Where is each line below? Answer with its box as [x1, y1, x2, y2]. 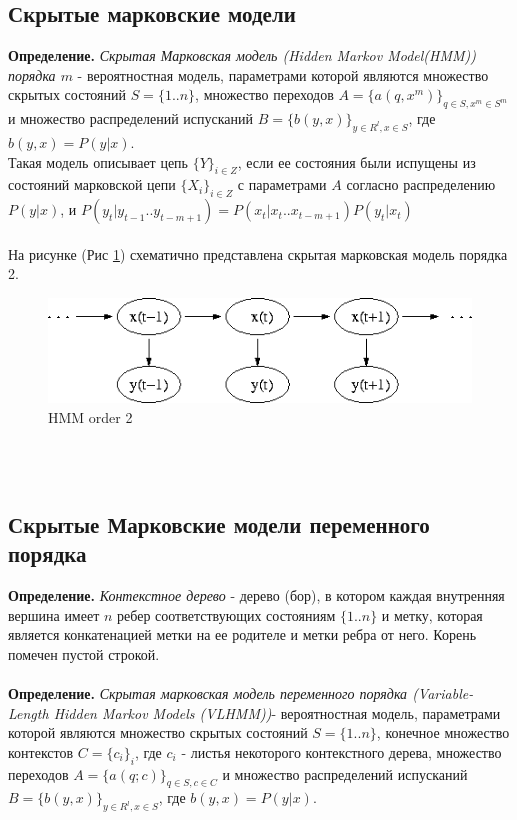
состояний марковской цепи [8, 174, 176, 195]
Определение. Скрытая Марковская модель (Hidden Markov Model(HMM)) [8, 45, 477, 66]
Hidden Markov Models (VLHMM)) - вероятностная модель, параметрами [53, 702, 501, 723]
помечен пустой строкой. [8, 643, 160, 664]
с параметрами [237, 174, 327, 195]
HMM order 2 [48, 406, 133, 427]
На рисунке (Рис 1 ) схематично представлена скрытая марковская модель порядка [8, 243, 508, 264]
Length [8, 702, 49, 723]
